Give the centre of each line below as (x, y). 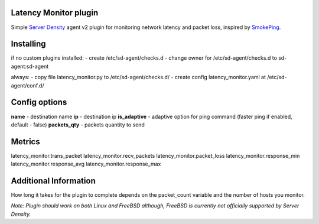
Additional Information (53, 181)
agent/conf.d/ (27, 85)
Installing (29, 44)
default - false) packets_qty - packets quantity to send (78, 125)
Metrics (26, 142)
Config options (39, 103)
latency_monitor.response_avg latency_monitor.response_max (86, 164)
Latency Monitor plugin (55, 13)
